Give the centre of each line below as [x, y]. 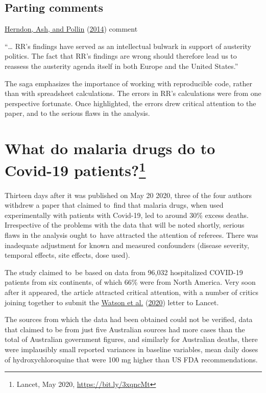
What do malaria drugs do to [110, 148]
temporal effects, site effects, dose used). [67, 255]
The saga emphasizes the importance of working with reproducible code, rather [129, 83]
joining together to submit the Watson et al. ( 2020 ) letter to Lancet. [112, 302]
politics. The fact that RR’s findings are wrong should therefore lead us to [121, 56]
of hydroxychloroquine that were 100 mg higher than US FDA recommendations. [131, 359]
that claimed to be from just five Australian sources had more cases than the [125, 329]
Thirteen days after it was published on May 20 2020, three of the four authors [128, 195]
